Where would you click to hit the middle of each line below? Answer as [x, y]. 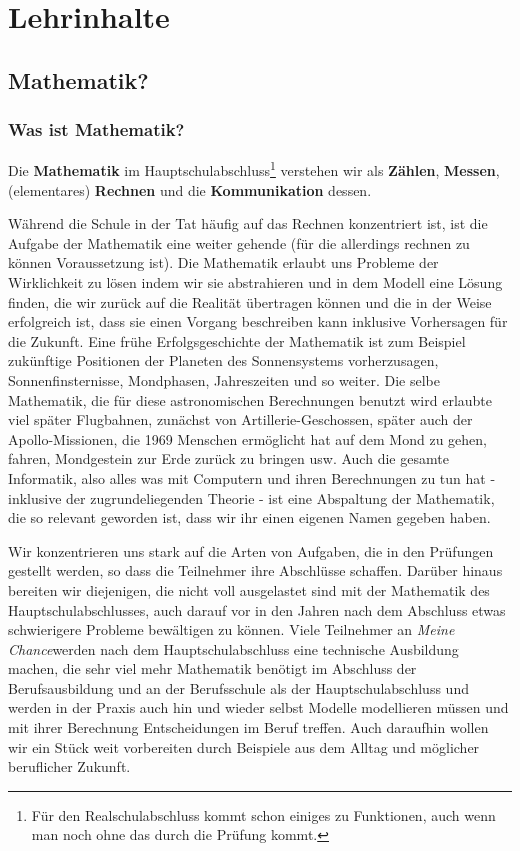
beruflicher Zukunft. [69, 766]
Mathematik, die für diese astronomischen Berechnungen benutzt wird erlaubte [250, 399]
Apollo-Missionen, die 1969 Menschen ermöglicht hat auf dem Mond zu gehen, [247, 438]
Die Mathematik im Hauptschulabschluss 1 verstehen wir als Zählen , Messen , [254, 169]
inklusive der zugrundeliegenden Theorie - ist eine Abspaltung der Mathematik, [251, 497]
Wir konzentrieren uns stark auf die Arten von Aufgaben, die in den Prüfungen [251, 550]
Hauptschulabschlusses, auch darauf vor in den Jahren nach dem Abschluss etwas [257, 609]
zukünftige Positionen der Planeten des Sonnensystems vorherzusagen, [223, 360]
